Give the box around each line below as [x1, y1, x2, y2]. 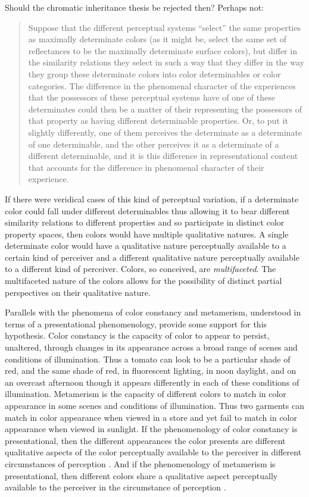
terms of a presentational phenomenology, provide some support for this [5, 317, 267, 330]
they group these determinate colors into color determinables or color [28, 67, 281, 80]
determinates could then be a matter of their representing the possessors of [28, 102, 302, 115]
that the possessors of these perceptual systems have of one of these [28, 91, 275, 104]
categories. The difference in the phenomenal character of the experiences [28, 79, 296, 92]
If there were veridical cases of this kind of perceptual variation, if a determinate [5, 192, 299, 205]
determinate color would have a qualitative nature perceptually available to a [5, 239, 286, 252]
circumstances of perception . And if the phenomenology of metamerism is [5, 457, 276, 470]
